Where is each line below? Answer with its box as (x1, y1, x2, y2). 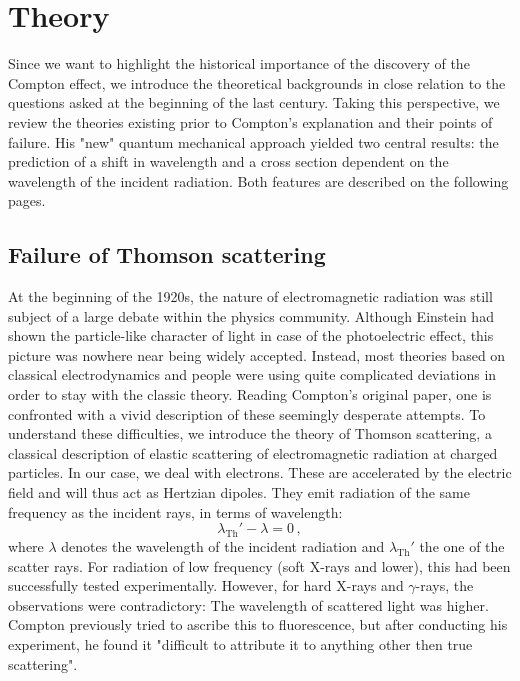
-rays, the (415, 575, 474, 596)
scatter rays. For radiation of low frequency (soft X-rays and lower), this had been (8, 555, 511, 576)
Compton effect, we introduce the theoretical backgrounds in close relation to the (8, 72, 506, 93)
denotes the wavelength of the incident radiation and (61, 536, 385, 556)
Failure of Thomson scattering (8, 239, 326, 270)
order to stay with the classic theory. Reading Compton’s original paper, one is (8, 384, 492, 405)
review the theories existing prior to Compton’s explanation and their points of (8, 111, 493, 132)
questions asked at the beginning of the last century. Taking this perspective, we (8, 92, 500, 113)
